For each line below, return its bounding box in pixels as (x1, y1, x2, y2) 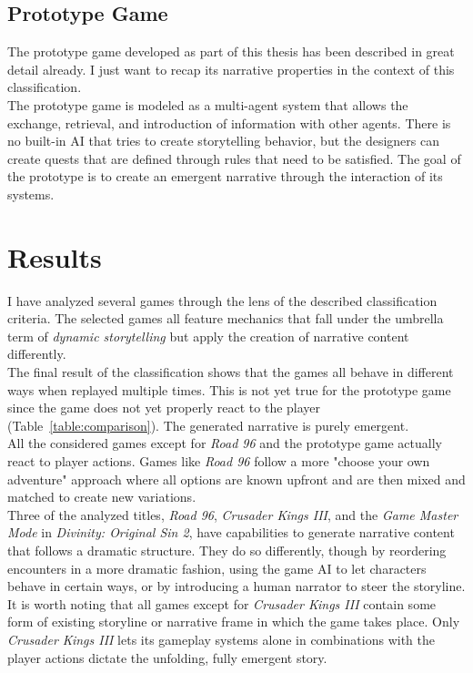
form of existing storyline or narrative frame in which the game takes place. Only (7, 612, 460, 631)
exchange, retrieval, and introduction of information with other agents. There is (7, 113, 451, 132)
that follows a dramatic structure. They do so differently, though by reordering (7, 540, 447, 559)
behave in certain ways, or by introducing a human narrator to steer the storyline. (7, 576, 466, 596)
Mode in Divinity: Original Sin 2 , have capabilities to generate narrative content (7, 523, 455, 542)
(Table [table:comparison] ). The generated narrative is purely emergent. (7, 415, 409, 434)
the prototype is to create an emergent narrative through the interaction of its (7, 167, 443, 186)
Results (7, 238, 102, 275)
